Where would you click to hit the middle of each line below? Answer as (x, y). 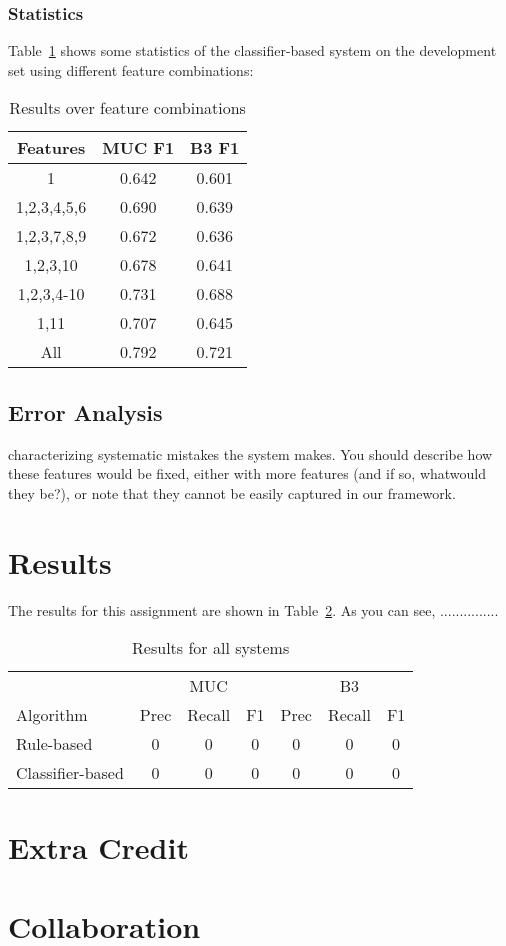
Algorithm (52, 715)
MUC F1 (138, 148)
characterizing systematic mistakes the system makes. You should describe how (250, 453)
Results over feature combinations (127, 108)
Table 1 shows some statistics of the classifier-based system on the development (252, 50)
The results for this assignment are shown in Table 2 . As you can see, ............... (253, 609)
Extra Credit (98, 847)
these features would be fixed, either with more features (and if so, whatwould (247, 473)
